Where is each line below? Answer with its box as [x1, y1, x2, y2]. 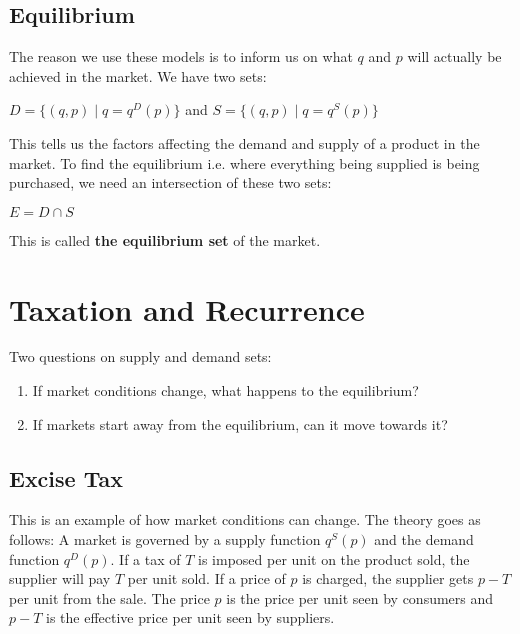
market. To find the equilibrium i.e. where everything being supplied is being [9, 152, 480, 173]
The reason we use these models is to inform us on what [9, 46, 353, 67]
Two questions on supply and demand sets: [9, 346, 272, 367]
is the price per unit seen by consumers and [226, 587, 494, 608]
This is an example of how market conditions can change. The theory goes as [9, 509, 481, 530]
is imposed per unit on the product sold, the [198, 548, 470, 569]
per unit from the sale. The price [9, 587, 210, 608]
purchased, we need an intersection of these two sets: [9, 172, 332, 193]
